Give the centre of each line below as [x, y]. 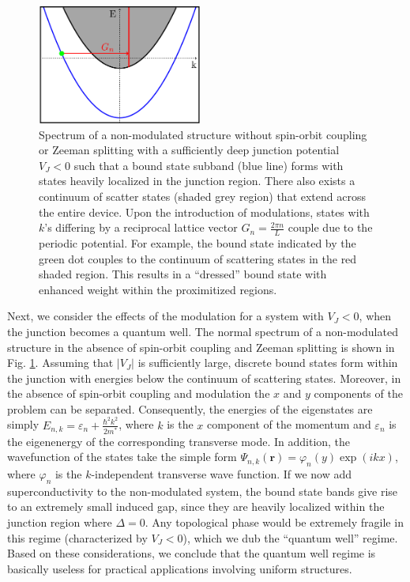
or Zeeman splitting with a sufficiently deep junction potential [189, 150]
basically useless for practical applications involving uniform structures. [180, 568]
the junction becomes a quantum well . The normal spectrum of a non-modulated [203, 331]
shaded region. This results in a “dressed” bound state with [183, 274]
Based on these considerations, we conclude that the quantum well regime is [192, 553]
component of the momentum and [289, 424]
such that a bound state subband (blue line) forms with [209, 165]
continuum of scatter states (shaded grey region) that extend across [202, 196]
